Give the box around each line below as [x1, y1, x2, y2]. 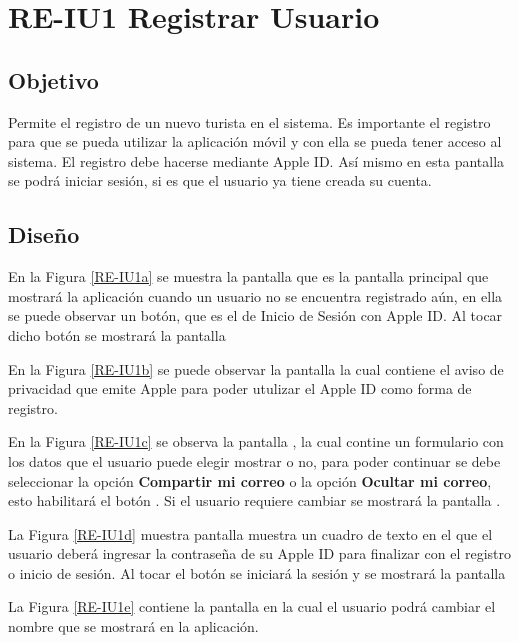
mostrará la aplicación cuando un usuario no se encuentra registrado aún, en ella [8, 285, 503, 306]
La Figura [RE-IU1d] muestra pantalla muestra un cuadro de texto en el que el [8, 523, 493, 544]
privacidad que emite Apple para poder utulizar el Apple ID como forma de [8, 378, 472, 399]
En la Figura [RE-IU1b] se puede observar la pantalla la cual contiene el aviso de [8, 358, 504, 379]
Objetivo [8, 64, 99, 95]
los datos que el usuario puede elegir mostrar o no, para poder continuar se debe [8, 450, 501, 471]
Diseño [8, 219, 80, 250]
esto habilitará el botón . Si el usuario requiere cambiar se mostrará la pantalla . [8, 490, 501, 511]
